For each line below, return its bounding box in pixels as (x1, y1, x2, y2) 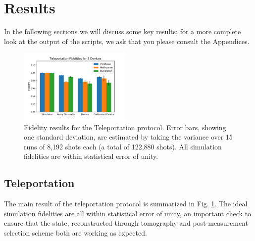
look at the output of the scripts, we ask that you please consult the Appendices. (4, 36, 250, 46)
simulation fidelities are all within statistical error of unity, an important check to (4, 208, 252, 218)
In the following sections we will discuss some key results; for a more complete (4, 26, 241, 37)
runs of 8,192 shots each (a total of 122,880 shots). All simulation (24, 141, 222, 151)
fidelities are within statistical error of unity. (24, 151, 158, 161)
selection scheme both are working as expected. (4, 227, 147, 238)
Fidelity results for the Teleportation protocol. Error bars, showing (24, 122, 226, 132)
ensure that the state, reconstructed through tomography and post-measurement (4, 218, 248, 228)
